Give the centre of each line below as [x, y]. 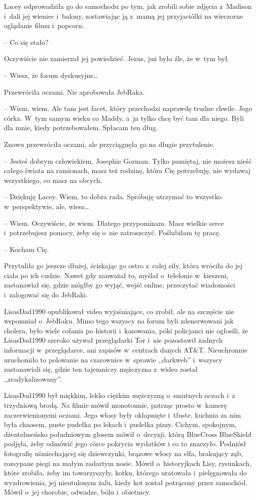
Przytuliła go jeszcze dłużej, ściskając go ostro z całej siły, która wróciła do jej [123, 266]
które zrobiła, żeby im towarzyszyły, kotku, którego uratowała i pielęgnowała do [126, 473]
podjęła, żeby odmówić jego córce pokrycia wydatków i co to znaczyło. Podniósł [125, 444]
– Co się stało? [26, 42]
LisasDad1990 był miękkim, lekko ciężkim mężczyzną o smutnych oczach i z [120, 395]
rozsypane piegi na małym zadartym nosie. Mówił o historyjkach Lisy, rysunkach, [128, 463]
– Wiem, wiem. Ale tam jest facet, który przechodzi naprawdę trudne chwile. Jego [128, 108]
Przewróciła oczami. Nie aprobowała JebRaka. [74, 91]
